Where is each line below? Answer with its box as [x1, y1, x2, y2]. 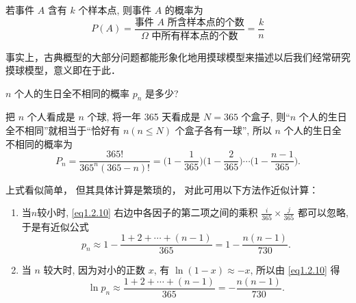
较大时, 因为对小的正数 [43, 263, 146, 277]
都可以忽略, [297, 205, 348, 220]
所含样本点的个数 [167, 17, 244, 27]
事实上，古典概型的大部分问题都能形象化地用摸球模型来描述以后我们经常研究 [5, 49, 351, 64]
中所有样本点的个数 [151, 31, 238, 41]
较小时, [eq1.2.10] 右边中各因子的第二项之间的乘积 [37, 205, 258, 220]
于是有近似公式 [21, 219, 89, 233]
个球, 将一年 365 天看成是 [87, 109, 201, 124]
